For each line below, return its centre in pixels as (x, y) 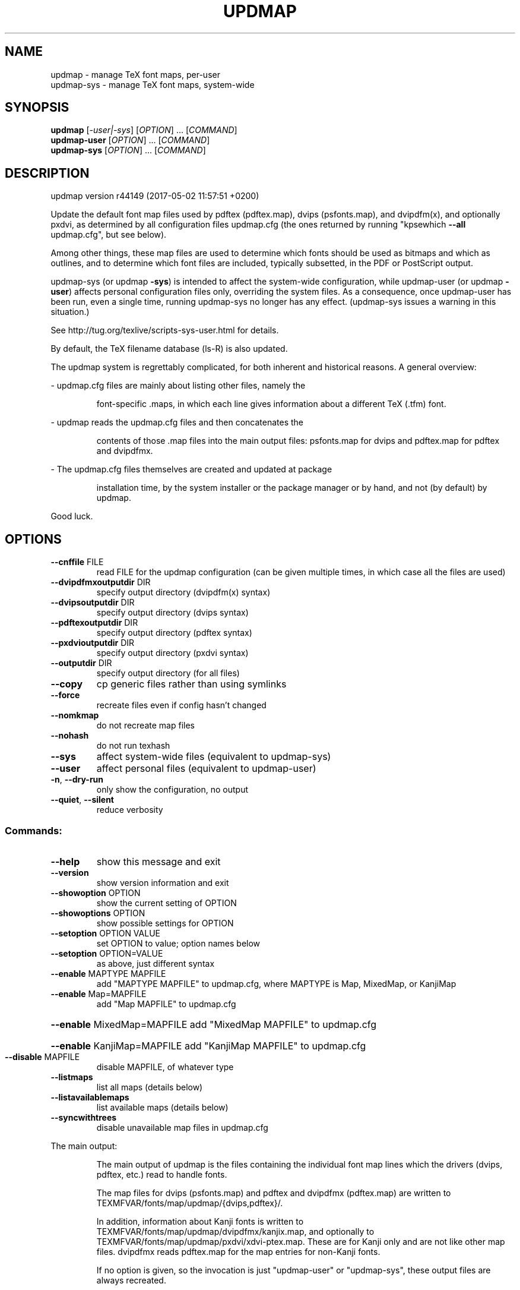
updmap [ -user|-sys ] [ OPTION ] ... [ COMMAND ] (144, 130)
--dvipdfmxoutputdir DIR (101, 582)
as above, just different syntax (156, 963)
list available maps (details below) (162, 1107)
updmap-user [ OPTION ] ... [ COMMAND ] (130, 140)
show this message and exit (158, 861)
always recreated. (131, 1280)
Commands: (34, 830)
